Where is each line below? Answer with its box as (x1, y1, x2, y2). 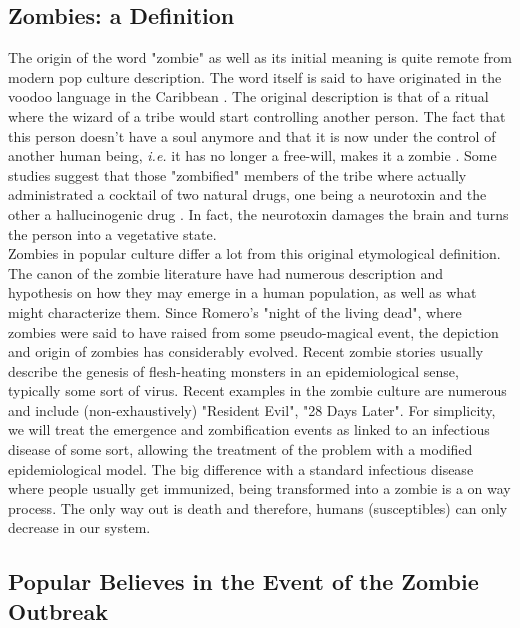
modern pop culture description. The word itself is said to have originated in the (8, 66, 502, 87)
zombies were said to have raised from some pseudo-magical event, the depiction (8, 321, 499, 342)
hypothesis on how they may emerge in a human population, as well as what (8, 282, 477, 303)
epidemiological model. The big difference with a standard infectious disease (8, 458, 474, 479)
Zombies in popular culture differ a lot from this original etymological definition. (8, 243, 501, 264)
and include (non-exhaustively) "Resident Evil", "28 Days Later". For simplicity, (8, 399, 496, 420)
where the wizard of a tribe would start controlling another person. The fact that (8, 105, 506, 126)
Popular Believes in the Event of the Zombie (8, 566, 479, 597)
